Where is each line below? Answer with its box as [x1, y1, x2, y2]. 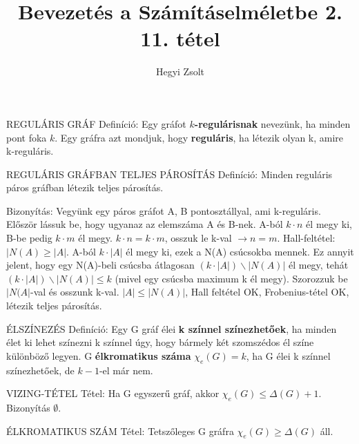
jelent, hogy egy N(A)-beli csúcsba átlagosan [6, 258, 195, 272]
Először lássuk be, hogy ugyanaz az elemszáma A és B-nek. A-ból [6, 217, 283, 231]
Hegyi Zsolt [155, 64, 205, 79]
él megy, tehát [288, 258, 349, 272]
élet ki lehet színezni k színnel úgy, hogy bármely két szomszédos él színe [6, 335, 314, 349]
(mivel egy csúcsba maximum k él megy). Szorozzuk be [115, 271, 348, 285]
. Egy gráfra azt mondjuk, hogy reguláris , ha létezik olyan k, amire [55, 130, 344, 144]
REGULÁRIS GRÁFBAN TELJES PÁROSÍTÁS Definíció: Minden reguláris [6, 166, 333, 181]
